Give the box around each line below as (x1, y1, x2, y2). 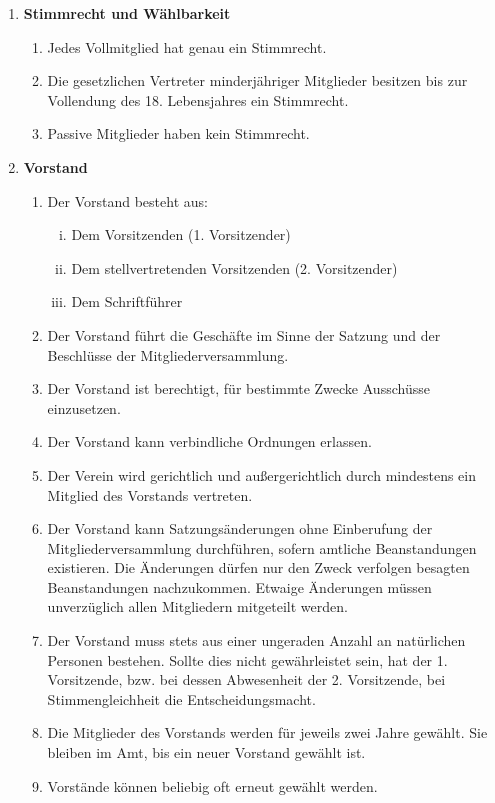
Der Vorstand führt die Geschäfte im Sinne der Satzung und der (47, 324, 441, 345)
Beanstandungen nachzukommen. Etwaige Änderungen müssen (47, 576, 432, 597)
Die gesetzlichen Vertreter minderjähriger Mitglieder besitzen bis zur (47, 70, 468, 91)
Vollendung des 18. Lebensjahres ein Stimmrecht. (47, 89, 349, 110)
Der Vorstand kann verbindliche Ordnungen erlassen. (47, 431, 372, 452)
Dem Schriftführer (71, 291, 183, 312)
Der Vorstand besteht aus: (47, 190, 208, 211)
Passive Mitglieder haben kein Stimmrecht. (47, 123, 310, 144)
